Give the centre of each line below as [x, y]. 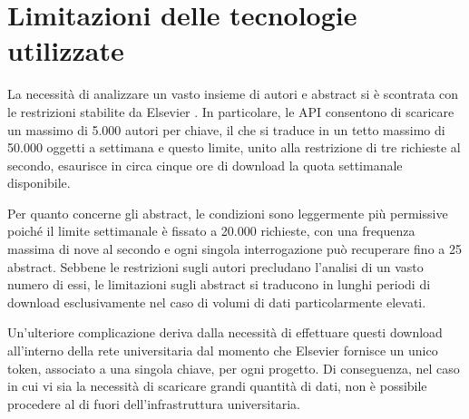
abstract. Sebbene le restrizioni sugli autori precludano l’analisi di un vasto [215, 266]
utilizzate [66, 50]
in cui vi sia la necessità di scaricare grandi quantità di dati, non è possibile [217, 386]
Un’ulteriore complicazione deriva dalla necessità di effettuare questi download [225, 332]
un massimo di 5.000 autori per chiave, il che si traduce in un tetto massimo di [226, 129]
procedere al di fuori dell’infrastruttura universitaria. [154, 403]
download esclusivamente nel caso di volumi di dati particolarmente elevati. [217, 302]
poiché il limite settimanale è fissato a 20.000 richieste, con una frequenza [211, 231]
